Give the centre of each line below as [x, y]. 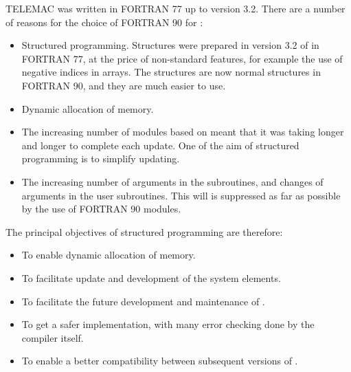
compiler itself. [53, 337]
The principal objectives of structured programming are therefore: [144, 231]
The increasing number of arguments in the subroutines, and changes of [172, 181]
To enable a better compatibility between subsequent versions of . [160, 361]
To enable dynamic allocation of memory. [109, 255]
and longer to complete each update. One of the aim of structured [160, 145]
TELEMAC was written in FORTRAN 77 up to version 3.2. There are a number [175, 8]
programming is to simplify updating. [101, 158]
